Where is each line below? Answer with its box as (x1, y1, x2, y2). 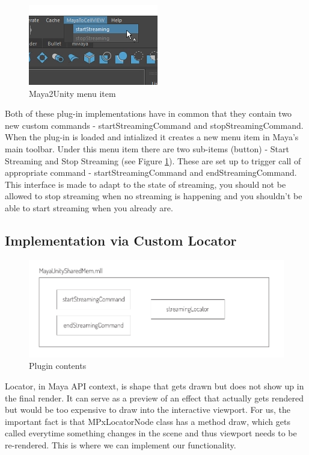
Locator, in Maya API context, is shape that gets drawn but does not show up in (5, 379, 304, 392)
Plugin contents (29, 359, 87, 372)
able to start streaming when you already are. (5, 201, 173, 214)
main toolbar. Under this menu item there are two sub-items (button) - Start (5, 142, 289, 155)
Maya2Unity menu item (29, 87, 116, 99)
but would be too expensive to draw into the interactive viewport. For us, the (5, 403, 290, 416)
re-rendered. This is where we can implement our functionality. (5, 438, 236, 451)
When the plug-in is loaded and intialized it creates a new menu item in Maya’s (5, 131, 299, 143)
